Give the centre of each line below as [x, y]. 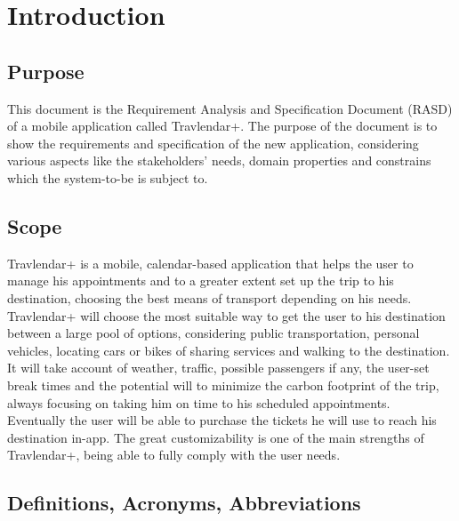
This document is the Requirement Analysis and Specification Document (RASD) [230, 108]
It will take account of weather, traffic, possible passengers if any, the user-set [218, 368]
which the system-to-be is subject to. [108, 177]
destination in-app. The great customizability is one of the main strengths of [216, 437]
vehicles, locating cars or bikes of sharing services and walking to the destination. [229, 350]
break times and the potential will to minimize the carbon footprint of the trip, [223, 385]
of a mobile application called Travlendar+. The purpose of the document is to [222, 126]
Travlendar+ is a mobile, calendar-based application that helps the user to [210, 263]
